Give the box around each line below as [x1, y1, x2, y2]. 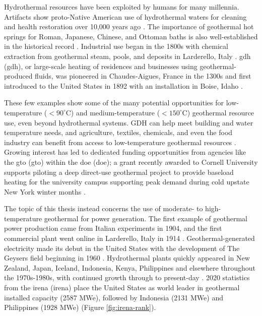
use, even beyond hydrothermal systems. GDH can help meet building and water [4, 117, 253, 128]
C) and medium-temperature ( [65, 107, 160, 117]
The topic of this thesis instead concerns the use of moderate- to [4, 203, 203, 214]
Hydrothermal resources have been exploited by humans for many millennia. [4, 2, 239, 12]
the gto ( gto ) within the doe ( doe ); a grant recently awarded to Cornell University [4, 156, 258, 167]
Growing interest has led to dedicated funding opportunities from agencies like [4, 147, 246, 157]
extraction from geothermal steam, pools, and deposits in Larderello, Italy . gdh [4, 50, 251, 61]
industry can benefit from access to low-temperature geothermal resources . [4, 137, 236, 147]
